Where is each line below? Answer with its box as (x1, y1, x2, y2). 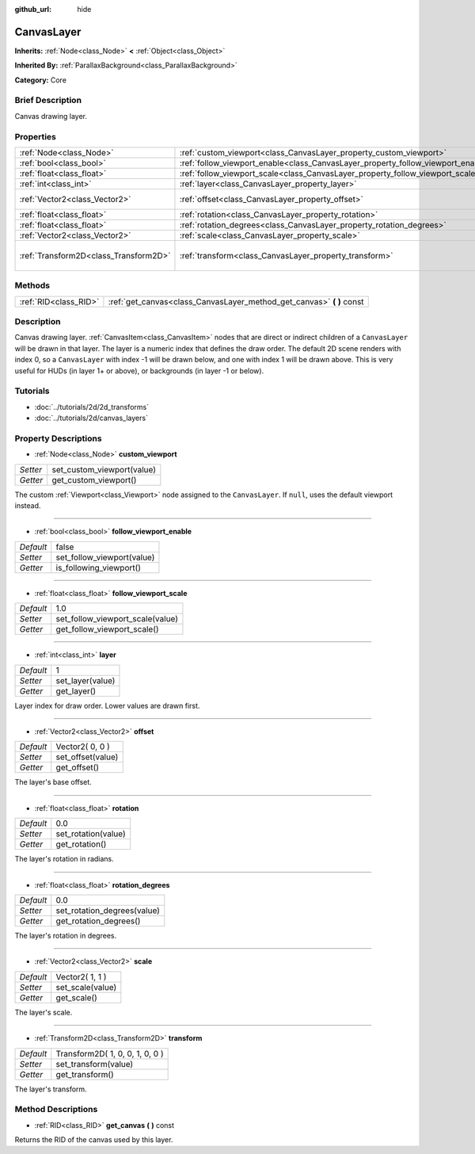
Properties (14, 131, 57, 142)
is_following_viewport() (55, 562, 142, 573)
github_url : (14, 5, 51, 13)
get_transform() (55, 1068, 114, 1079)
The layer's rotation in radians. (14, 854, 114, 864)
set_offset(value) (55, 751, 119, 762)
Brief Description (14, 95, 82, 106)
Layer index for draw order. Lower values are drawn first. (14, 701, 200, 710)
